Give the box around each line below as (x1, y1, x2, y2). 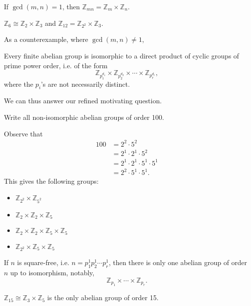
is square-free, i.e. (17, 257, 69, 268)
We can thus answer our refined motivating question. (4, 96, 162, 106)
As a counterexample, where (4, 34, 88, 44)
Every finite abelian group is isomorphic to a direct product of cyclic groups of (4, 50, 239, 60)
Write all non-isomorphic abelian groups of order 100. (4, 112, 164, 122)
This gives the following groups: (4, 176, 99, 186)
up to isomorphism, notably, (10, 268, 95, 278)
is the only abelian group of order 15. (47, 292, 159, 303)
